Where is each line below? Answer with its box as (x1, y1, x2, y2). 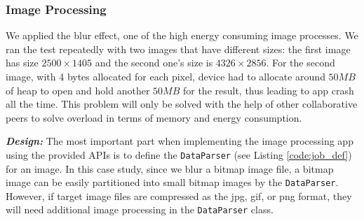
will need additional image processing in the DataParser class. (6, 202, 274, 217)
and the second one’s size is (95, 55, 213, 70)
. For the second (266, 55, 335, 70)
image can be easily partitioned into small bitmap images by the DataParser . (6, 175, 339, 190)
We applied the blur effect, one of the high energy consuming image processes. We (6, 28, 358, 43)
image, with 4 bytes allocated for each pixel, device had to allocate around (6, 69, 325, 83)
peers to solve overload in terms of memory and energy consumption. (6, 110, 302, 124)
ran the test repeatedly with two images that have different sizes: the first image (6, 41, 351, 56)
